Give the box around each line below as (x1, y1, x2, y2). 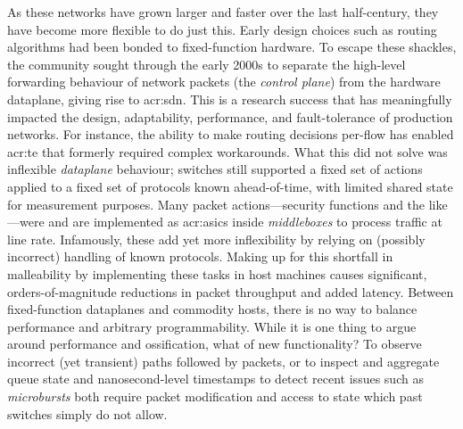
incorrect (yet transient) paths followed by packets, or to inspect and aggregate (7, 351, 440, 370)
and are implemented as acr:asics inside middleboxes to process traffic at (48, 212, 442, 231)
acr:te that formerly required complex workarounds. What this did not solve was (7, 142, 448, 161)
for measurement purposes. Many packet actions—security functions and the (7, 194, 426, 213)
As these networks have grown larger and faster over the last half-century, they (7, 3, 439, 21)
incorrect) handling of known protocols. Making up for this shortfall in (7, 247, 393, 266)
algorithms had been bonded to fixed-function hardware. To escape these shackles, (7, 37, 457, 56)
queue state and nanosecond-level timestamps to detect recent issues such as (7, 369, 424, 388)
